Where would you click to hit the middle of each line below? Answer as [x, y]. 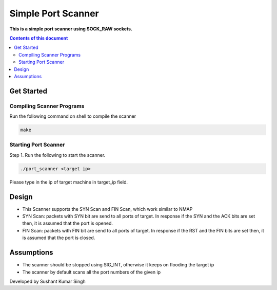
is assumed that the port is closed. [59, 238]
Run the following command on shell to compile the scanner [73, 116]
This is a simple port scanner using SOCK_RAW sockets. [71, 29]
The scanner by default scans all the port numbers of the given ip [92, 272]
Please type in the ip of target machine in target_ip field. [69, 182]
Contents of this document [39, 38]
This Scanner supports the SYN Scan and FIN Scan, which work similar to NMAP [107, 209]
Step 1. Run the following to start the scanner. [57, 155]
